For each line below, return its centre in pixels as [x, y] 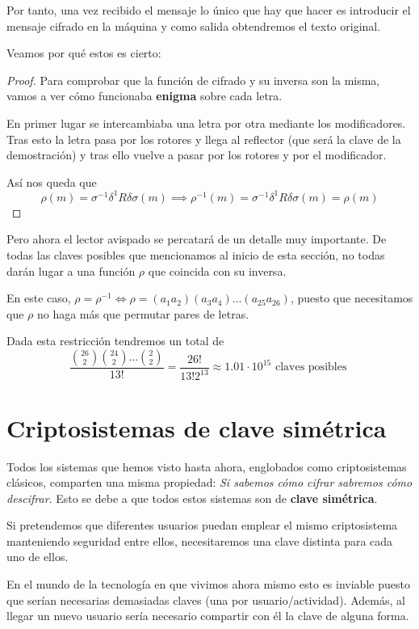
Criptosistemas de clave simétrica [197, 427]
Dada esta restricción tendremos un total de [115, 341]
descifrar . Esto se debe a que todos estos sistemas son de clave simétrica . [192, 498]
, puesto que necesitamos [352, 298]
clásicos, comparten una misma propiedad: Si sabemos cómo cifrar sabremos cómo [209, 482]
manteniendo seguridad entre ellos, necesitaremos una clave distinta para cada [200, 540]
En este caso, [39, 298]
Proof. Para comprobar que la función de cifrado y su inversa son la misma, [193, 80]
